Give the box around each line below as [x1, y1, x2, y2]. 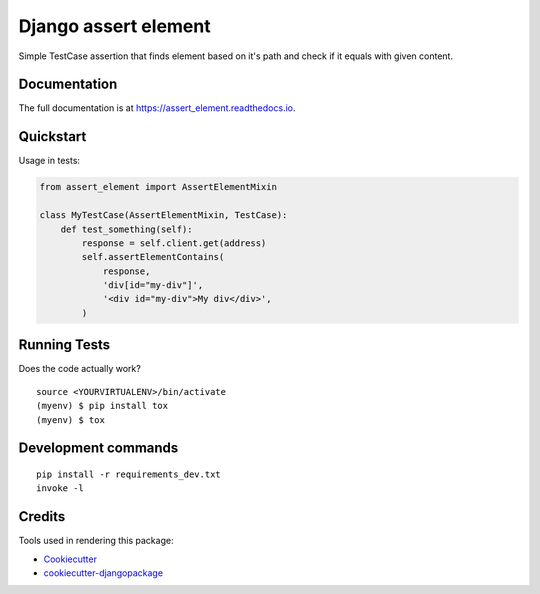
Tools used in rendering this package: [18, 535, 174, 547]
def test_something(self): [60, 223, 194, 235]
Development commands [18, 440, 179, 457]
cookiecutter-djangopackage [43, 567, 164, 579]
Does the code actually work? [18, 363, 142, 375]
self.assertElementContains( [81, 251, 225, 263]
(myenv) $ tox [36, 414, 105, 425]
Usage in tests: [18, 155, 80, 167]
